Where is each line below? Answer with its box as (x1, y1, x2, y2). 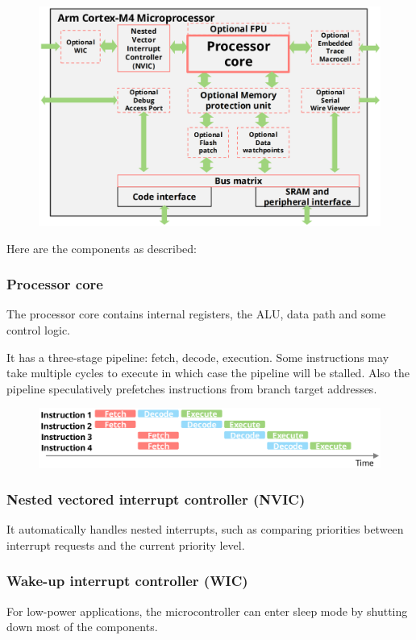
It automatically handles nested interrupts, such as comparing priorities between (6, 521, 404, 538)
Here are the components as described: (6, 239, 197, 256)
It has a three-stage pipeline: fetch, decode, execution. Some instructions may (6, 348, 389, 365)
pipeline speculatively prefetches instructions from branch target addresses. (6, 380, 377, 397)
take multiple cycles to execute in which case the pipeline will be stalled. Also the (6, 364, 410, 381)
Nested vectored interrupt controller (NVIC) (6, 489, 306, 509)
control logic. (6, 322, 70, 339)
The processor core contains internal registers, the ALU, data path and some (6, 305, 386, 322)
